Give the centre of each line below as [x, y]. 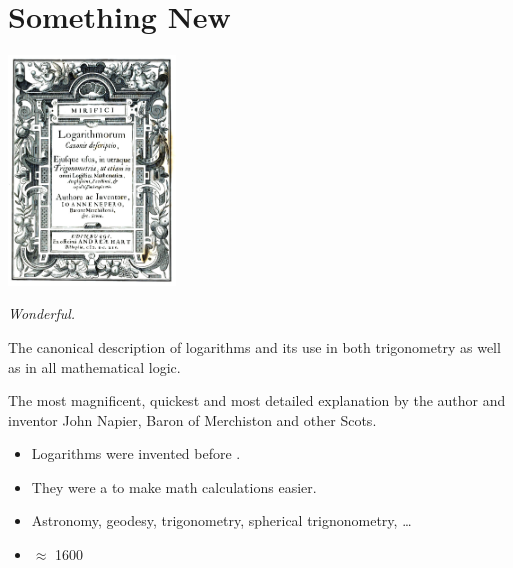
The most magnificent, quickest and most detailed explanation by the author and [257, 400]
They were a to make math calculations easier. [174, 486]
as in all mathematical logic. [94, 366]
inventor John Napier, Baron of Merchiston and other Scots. [192, 419]
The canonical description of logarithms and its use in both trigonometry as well [254, 346]
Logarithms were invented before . [136, 453]
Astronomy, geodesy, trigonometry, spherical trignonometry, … [221, 520]
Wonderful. [42, 313]
